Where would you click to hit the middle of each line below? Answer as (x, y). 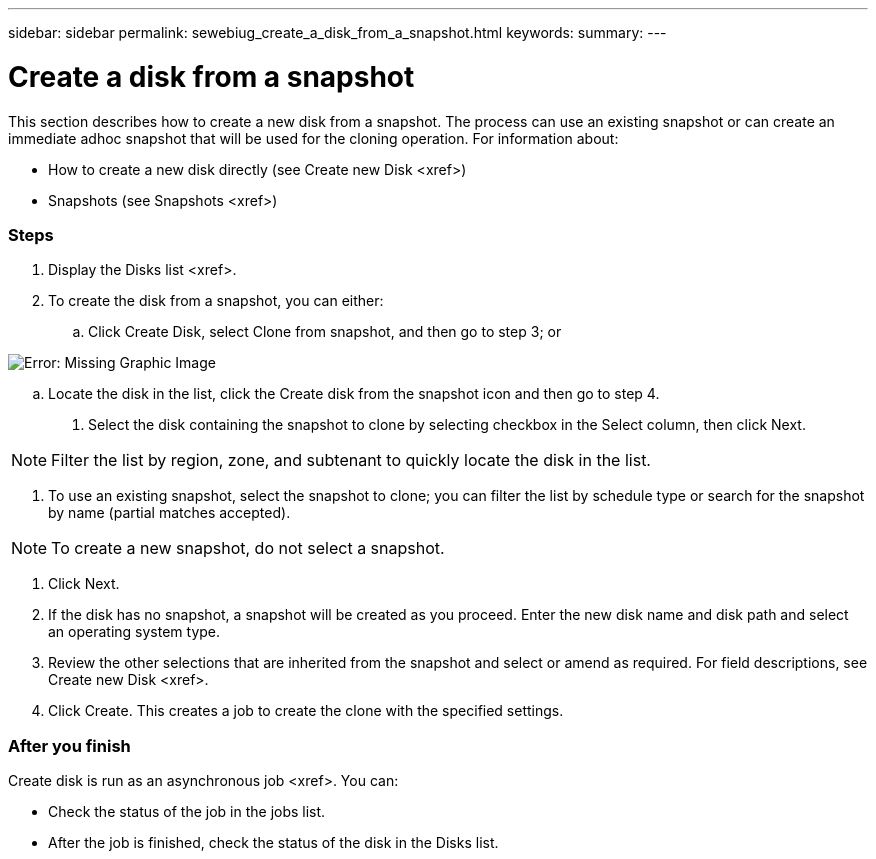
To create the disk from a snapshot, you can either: (216, 301)
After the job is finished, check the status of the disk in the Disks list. (273, 842)
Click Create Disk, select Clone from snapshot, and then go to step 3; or (325, 332)
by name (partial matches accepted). (169, 513)
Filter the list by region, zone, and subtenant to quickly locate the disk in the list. (351, 460)
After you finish (69, 745)
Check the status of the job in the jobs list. (187, 811)
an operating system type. (134, 632)
